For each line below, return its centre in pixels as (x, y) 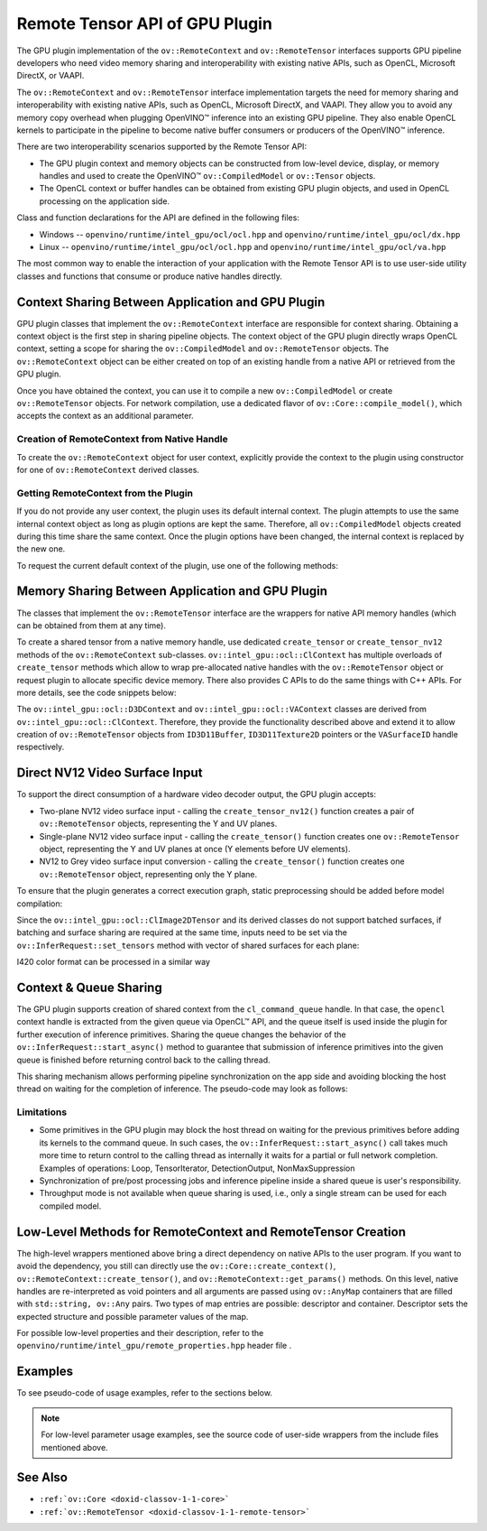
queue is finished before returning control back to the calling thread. (143, 1060)
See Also (42, 1477)
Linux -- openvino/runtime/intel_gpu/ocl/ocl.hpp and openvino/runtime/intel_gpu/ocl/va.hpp (243, 247)
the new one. (41, 549)
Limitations (42, 1112)
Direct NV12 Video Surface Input (110, 773)
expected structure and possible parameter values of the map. (133, 1316)
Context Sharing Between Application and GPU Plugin (171, 302)
